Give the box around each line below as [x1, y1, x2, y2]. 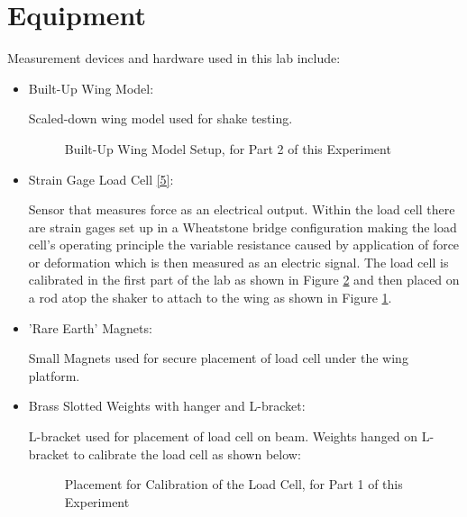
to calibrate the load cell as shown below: [73, 444, 301, 463]
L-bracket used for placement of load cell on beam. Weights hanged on [28, 427, 418, 446]
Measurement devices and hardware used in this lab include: [7, 49, 341, 68]
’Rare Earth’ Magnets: [28, 318, 152, 337]
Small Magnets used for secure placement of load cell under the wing [28, 349, 408, 367]
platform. [28, 366, 80, 385]
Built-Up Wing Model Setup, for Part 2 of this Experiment [64, 139, 391, 158]
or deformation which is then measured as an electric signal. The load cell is [28, 252, 449, 271]
